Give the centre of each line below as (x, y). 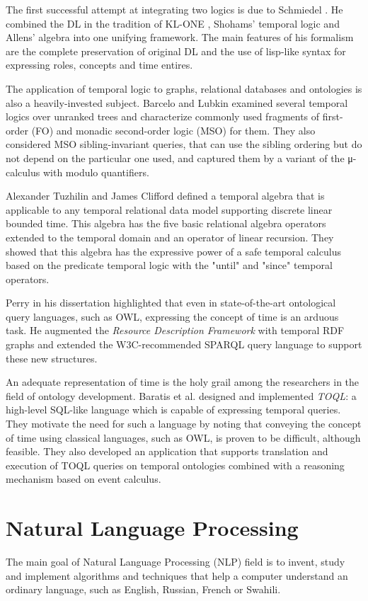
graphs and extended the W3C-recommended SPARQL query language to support (184, 344)
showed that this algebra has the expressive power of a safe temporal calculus (173, 251)
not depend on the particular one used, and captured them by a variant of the (175, 158)
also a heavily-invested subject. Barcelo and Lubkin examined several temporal (177, 102)
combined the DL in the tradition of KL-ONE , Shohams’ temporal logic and (173, 23)
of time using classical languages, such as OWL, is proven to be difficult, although (183, 437)
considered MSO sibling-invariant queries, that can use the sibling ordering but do (184, 144)
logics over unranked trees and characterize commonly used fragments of (163, 116)
